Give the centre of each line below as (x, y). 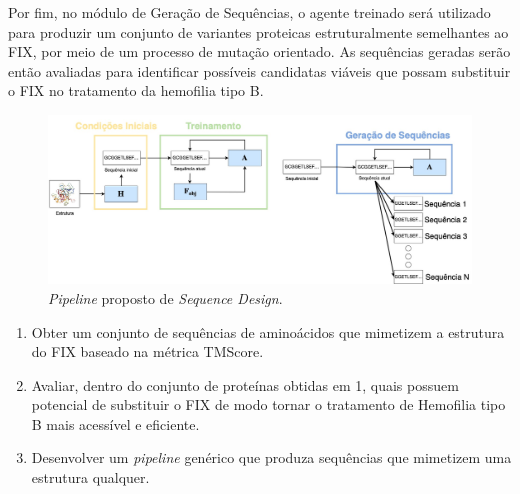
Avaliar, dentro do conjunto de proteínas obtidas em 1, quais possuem (245, 384)
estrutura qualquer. (90, 477)
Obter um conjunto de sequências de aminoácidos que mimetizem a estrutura (268, 331)
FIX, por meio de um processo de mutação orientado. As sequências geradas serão (259, 51)
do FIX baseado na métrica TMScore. (147, 351)
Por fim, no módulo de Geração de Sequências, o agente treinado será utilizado (249, 12)
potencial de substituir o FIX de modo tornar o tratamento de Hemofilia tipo (268, 404)
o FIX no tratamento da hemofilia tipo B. (136, 90)
